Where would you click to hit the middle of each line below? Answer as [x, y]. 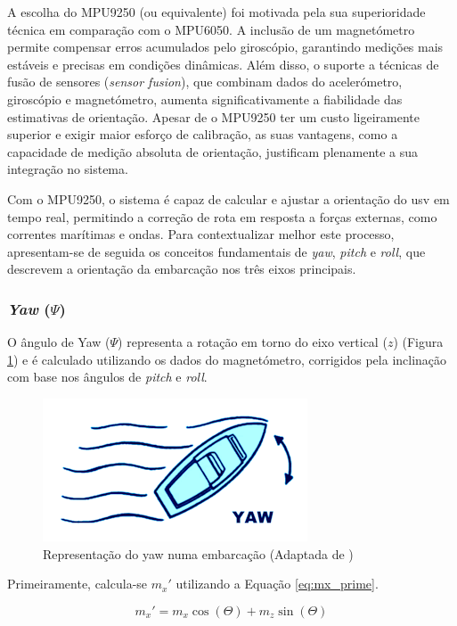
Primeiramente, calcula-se [78, 584]
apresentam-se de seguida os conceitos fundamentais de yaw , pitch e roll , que [216, 251]
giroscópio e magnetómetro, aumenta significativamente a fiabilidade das [205, 99]
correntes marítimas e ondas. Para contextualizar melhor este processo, [201, 234]
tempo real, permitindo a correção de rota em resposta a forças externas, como [222, 216]
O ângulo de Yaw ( [59, 342]
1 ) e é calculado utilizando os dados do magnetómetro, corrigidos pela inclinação [227, 359]
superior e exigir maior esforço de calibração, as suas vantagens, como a [203, 134]
